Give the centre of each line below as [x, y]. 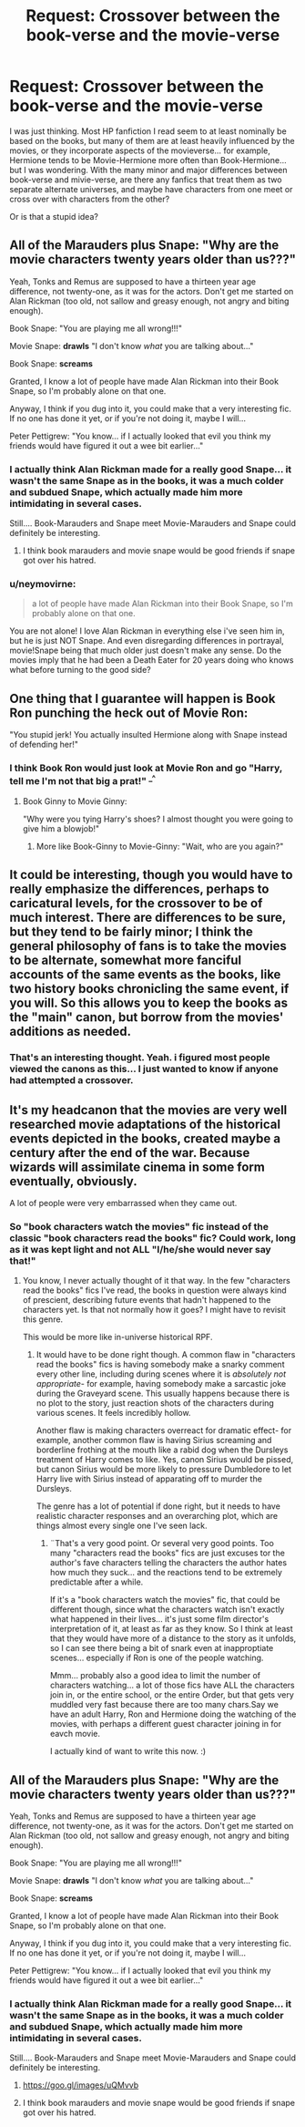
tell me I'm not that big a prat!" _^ [83, 780]
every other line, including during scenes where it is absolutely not [161, 1374]
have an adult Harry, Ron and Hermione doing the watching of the [173, 1714]
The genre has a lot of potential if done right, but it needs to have [158, 1506]
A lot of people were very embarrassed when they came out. [123, 1203]
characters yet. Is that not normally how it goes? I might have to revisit [154, 1310]
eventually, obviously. [74, 1181]
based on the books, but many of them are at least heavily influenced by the [152, 140]
